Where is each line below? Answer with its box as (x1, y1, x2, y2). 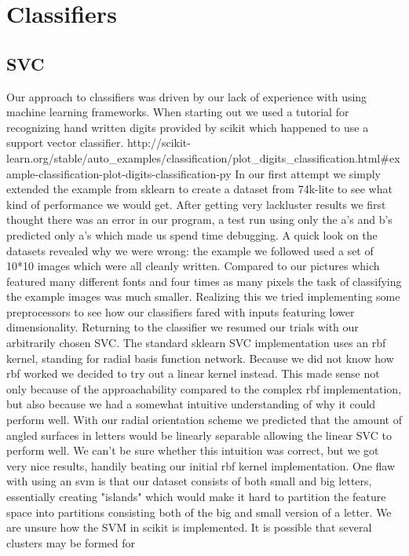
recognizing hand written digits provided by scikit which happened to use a (6, 119, 369, 135)
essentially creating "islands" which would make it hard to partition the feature (6, 488, 386, 505)
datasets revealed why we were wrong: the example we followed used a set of (6, 242, 374, 258)
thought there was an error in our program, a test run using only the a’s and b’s (6, 211, 393, 228)
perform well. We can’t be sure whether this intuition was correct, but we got (6, 442, 379, 459)
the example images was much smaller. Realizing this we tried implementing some (6, 288, 400, 305)
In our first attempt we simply (235, 165, 381, 181)
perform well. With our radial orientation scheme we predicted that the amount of (6, 412, 402, 428)
